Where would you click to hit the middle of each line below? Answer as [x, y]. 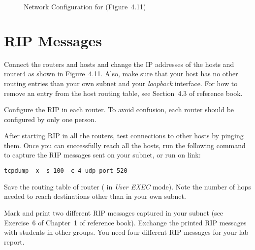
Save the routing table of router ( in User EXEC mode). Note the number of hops [127, 186]
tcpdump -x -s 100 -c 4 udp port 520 [66, 171]
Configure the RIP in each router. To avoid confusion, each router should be [119, 109]
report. [14, 241]
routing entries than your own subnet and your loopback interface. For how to [121, 83]
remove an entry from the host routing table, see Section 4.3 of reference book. [123, 93]
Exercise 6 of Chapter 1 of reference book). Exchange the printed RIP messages [125, 222]
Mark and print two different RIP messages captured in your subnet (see [114, 212]
